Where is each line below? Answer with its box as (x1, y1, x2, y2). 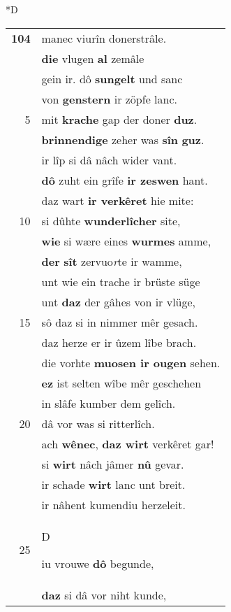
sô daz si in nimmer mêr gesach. (41, 313, 198, 330)
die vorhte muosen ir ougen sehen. (41, 354, 221, 371)
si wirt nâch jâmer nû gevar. (41, 455, 184, 472)
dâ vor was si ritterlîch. (41, 415, 155, 432)
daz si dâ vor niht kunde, (41, 586, 167, 603)
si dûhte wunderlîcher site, (41, 212, 181, 229)
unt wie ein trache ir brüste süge (41, 273, 200, 290)
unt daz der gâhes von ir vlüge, (41, 293, 196, 310)
